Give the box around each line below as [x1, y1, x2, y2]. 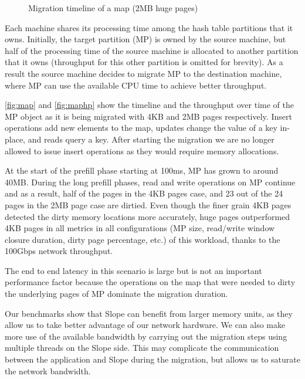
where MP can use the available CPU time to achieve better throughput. [5, 79, 267, 91]
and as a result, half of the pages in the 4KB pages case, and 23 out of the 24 [5, 187, 283, 199]
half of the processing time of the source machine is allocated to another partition [5, 44, 299, 56]
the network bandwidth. [5, 364, 91, 377]
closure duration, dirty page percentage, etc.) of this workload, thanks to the [5, 233, 280, 245]
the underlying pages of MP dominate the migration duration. [5, 287, 228, 300]
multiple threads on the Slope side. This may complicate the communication [5, 341, 279, 354]
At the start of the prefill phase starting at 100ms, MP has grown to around [5, 164, 279, 177]
